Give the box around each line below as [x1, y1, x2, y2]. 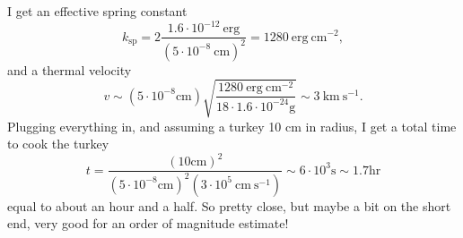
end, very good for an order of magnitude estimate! [7, 214, 289, 233]
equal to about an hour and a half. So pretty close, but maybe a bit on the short [7, 196, 451, 215]
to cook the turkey [7, 134, 109, 153]
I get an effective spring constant [7, 2, 188, 20]
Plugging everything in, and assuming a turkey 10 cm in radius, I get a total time [7, 116, 457, 135]
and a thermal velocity [7, 60, 132, 79]
